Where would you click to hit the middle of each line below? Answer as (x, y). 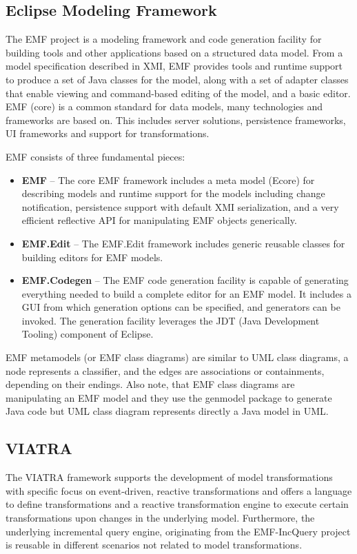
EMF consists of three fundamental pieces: (95, 156)
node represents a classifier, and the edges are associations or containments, (165, 370)
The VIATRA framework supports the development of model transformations (169, 477)
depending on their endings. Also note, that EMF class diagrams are (150, 384)
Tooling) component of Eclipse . (88, 334)
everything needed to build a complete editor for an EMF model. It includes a (186, 293)
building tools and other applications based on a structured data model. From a (174, 52)
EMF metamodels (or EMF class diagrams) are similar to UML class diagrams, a (177, 357)
